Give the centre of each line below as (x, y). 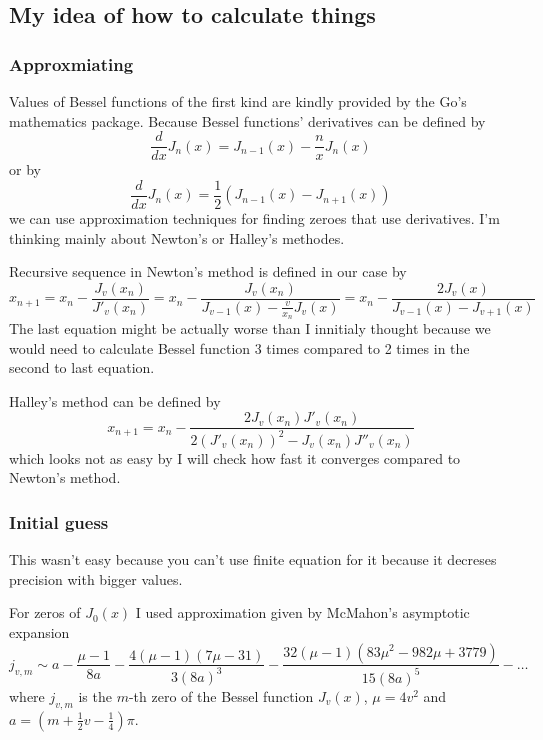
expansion (39, 631)
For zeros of (45, 612)
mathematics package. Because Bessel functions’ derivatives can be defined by (247, 120)
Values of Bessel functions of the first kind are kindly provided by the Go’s (238, 101)
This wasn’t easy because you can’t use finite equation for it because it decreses (253, 559)
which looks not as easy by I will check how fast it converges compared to (235, 457)
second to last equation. (82, 367)
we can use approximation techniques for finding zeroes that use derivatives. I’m (254, 217)
